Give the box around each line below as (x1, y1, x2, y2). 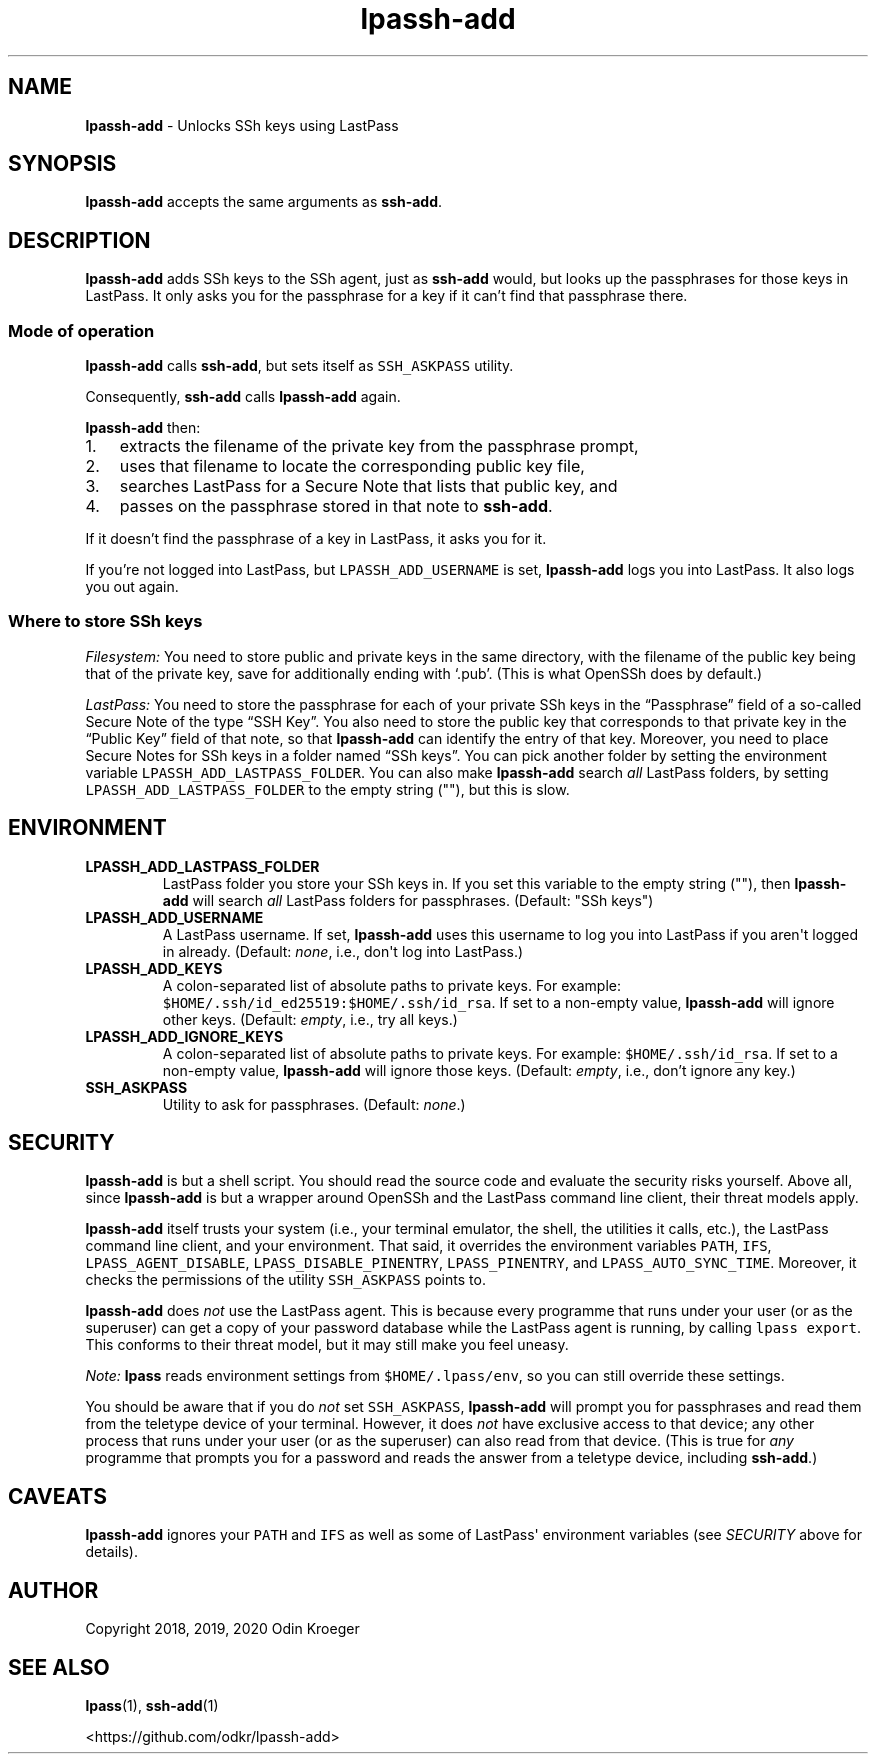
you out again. (85, 578, 179, 596)
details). (85, 1543, 138, 1561)
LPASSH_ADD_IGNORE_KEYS (85, 1027, 284, 1045)
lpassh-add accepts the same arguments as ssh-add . (85, 193, 443, 211)
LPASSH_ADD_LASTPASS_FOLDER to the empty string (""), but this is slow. (85, 780, 570, 798)
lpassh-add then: (85, 419, 201, 437)
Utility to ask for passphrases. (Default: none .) (162, 1095, 466, 1113)
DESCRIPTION (8, 227, 151, 253)
